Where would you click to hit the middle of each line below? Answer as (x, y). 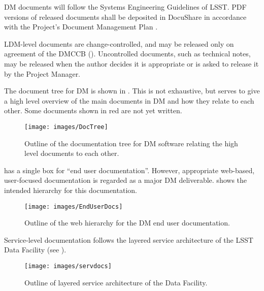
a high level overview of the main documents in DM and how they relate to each (129, 100)
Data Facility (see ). (35, 250)
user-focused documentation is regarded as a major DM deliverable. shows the (126, 180)
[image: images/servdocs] (68, 266)
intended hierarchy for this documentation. (71, 190)
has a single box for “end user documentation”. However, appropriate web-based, (129, 170)
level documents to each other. (72, 153)
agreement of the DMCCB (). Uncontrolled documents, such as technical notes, (127, 54)
